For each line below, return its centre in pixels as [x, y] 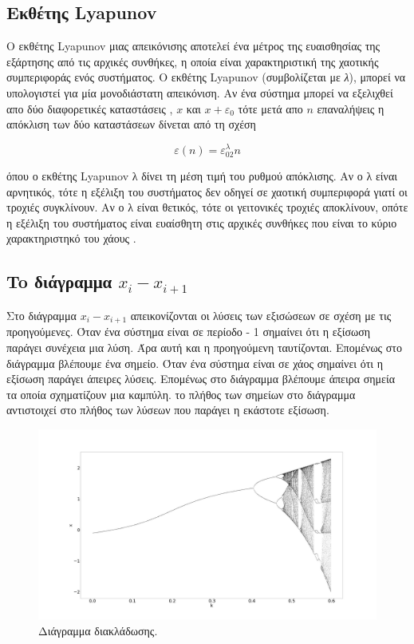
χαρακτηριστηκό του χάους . [71, 238]
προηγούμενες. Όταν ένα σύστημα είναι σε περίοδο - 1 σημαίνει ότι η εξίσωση [189, 332]
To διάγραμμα [59, 281]
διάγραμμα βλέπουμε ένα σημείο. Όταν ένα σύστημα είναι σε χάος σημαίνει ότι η [195, 363]
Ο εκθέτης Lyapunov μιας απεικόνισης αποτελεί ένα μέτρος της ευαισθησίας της [193, 46]
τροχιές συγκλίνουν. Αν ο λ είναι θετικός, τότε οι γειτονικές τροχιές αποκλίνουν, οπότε [207, 207]
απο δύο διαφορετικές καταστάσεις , [90, 108]
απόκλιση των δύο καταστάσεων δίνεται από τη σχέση [131, 124]
